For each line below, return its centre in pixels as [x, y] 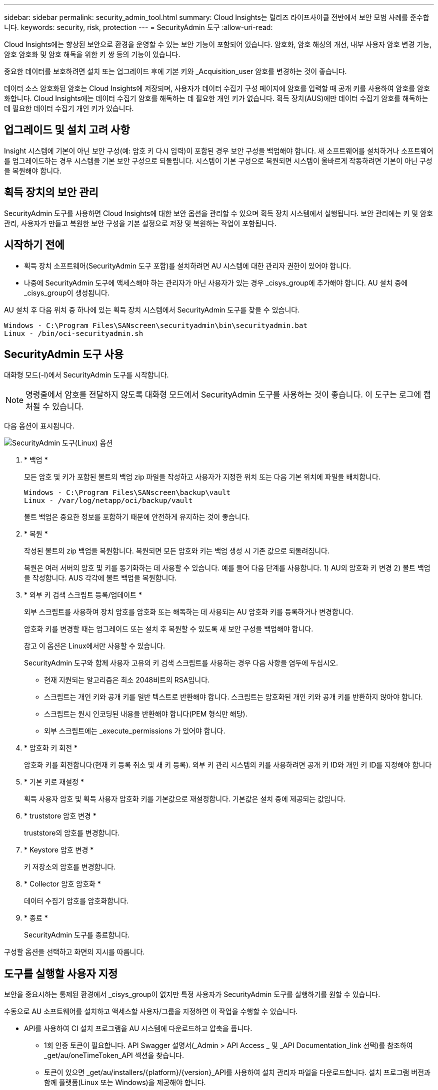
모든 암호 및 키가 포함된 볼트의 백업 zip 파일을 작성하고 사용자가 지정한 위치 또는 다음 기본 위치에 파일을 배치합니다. [202, 477]
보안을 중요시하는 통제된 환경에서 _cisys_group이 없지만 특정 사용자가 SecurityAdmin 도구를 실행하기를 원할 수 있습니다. [192, 994]
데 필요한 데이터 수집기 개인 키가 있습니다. [69, 108]
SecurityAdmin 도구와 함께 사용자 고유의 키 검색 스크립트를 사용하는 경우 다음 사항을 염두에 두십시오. [181, 663]
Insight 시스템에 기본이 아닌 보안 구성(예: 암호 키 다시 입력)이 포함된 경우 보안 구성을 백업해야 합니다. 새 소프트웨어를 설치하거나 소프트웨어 [219, 150]
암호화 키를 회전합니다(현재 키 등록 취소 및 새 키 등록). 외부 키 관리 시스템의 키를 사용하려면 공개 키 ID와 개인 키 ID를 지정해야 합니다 [228, 765]
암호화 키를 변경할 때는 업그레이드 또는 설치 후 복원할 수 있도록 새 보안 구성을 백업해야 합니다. [169, 629]
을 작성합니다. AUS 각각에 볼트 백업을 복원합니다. [100, 578]
